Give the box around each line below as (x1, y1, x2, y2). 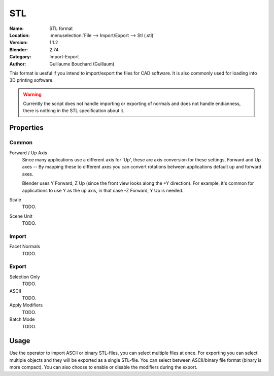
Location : (9, 32, 30, 38)
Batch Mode (9, 316, 35, 322)
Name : (9, 25, 24, 31)
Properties (9, 123, 44, 132)
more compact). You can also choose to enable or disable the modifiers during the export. (9, 364, 198, 370)
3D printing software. (9, 77, 54, 83)
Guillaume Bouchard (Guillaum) (49, 61, 115, 67)
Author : (9, 61, 26, 67)
